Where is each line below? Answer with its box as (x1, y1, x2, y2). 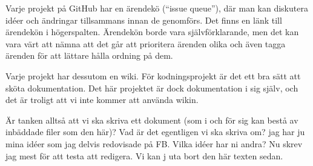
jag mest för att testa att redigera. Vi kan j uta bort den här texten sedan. (5, 149, 283, 162)
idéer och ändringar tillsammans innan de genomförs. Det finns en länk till (5, 13, 282, 26)
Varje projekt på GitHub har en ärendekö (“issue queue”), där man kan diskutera (5, 2, 308, 14)
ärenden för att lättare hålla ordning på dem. (5, 49, 173, 62)
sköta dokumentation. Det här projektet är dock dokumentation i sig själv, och (5, 81, 298, 94)
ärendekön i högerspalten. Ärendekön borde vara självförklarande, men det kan (5, 25, 299, 38)
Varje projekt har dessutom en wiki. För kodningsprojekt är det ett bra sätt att (5, 69, 301, 82)
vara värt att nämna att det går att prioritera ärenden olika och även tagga (5, 37, 286, 50)
